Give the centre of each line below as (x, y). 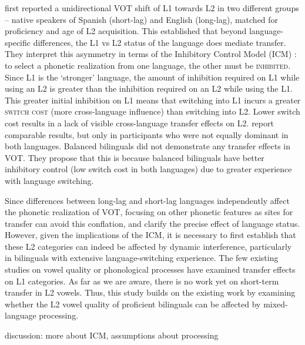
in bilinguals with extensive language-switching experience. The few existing (142, 258)
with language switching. (49, 180)
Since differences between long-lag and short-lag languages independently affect (147, 200)
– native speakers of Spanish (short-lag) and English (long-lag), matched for (142, 19)
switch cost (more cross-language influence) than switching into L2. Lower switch (152, 111)
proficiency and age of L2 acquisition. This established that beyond (126, 31)
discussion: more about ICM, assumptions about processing (112, 335)
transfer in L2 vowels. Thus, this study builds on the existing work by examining (150, 292)
